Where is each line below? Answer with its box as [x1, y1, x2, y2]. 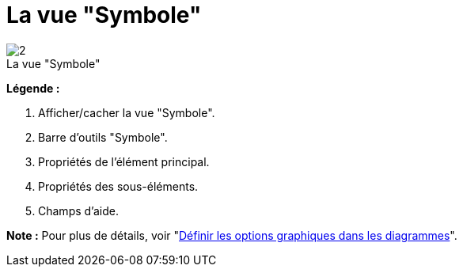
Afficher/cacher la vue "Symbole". [38, 105, 215, 119]
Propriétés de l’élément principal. [38, 154, 210, 169]
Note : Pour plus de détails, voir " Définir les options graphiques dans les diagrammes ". [6, 228, 457, 242]
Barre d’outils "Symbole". [38, 130, 168, 144]
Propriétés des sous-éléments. [38, 179, 199, 193]
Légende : [6, 81, 60, 95]
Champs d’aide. [38, 203, 119, 218]
